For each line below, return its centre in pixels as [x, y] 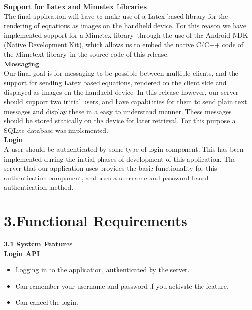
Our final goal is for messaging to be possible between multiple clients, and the [121, 73]
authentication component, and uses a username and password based [106, 177]
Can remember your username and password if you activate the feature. [122, 286]
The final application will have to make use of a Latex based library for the [116, 16]
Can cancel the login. [47, 302]
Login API [22, 253]
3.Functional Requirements [96, 220]
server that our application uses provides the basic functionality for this [110, 168]
